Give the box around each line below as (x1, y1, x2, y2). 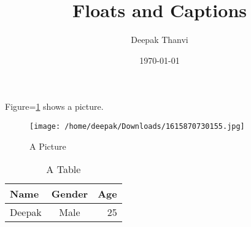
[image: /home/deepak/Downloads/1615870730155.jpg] (29, 121, 245, 131)
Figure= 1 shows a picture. (5, 100, 104, 113)
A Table (46, 162, 81, 177)
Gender (51, 187, 88, 201)
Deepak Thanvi (131, 33, 188, 46)
